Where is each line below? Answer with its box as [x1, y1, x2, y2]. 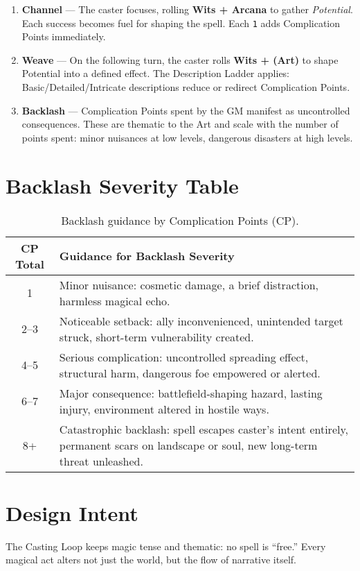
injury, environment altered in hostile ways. [59, 400, 269, 417]
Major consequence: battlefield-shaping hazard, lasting [59, 384, 323, 401]
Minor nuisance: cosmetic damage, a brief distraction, [59, 276, 319, 293]
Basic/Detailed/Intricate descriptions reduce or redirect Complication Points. [21, 80, 350, 94]
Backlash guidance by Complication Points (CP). [61, 212, 299, 228]
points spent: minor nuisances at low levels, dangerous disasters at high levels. [21, 130, 353, 144]
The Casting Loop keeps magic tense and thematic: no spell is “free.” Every [6, 538, 326, 553]
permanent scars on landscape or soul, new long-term [59, 436, 318, 453]
